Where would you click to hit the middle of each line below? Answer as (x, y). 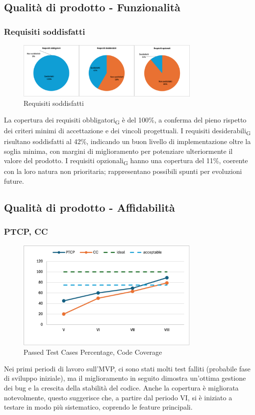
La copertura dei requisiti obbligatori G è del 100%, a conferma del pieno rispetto (125, 120)
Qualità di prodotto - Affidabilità (89, 207)
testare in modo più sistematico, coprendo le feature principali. (98, 407)
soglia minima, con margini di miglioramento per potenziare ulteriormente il (118, 151)
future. (14, 181)
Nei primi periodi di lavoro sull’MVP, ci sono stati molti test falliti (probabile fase (127, 368)
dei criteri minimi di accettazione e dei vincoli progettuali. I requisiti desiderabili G (127, 131)
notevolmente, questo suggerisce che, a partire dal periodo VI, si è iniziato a (118, 397)
